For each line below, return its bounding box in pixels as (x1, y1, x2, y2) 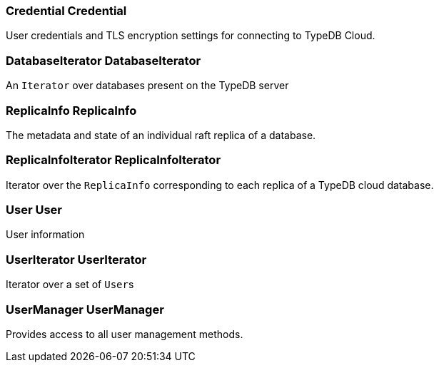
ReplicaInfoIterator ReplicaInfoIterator (6, 153, 221, 168)
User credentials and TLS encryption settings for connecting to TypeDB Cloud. (6, 29, 375, 42)
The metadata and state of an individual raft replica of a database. (6, 128, 316, 141)
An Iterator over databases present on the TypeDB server (6, 79, 289, 92)
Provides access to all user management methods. (6, 327, 243, 340)
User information (6, 228, 85, 241)
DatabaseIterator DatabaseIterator (6, 53, 201, 68)
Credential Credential (6, 4, 127, 18)
